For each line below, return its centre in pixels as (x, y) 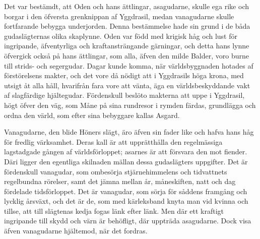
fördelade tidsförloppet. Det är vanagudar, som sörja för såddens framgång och (126, 191)
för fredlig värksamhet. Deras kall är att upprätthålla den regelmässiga (113, 141)
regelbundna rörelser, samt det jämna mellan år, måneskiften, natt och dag (120, 181)
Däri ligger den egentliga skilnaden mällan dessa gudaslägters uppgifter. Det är (126, 161)
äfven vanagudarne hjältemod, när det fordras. (76, 231)
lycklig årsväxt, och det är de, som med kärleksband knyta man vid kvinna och (126, 201)
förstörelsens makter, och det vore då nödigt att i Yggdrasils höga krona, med (124, 75)
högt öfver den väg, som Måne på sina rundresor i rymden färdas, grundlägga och (130, 105)
